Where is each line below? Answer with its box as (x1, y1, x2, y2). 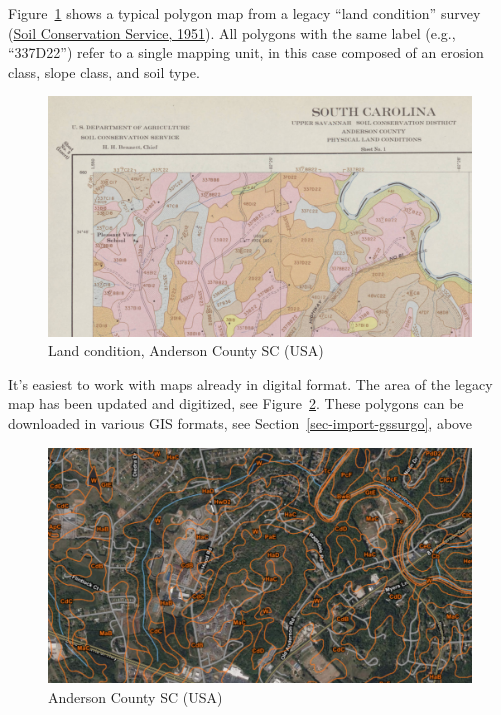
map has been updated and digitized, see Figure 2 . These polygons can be (8, 393, 464, 414)
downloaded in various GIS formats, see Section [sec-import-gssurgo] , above (8, 412, 472, 433)
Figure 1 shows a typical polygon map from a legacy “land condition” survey (8, 3, 481, 23)
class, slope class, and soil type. (8, 61, 200, 82)
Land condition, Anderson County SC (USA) (48, 340, 324, 361)
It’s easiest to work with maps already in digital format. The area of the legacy (8, 373, 493, 394)
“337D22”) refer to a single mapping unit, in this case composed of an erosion (8, 42, 484, 63)
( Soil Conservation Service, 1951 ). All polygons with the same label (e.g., (8, 22, 456, 43)
